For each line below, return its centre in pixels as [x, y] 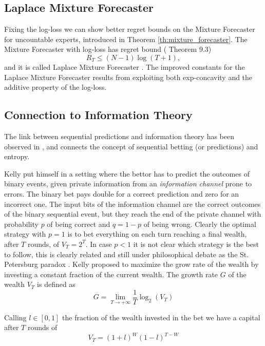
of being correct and [79, 224]
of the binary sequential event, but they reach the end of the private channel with [133, 214]
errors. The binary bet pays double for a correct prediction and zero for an [122, 193]
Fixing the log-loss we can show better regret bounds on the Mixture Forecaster [130, 29]
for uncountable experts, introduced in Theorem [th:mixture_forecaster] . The [126, 39]
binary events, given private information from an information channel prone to [128, 184]
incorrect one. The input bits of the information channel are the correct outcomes [132, 204]
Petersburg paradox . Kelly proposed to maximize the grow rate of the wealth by [131, 264]
